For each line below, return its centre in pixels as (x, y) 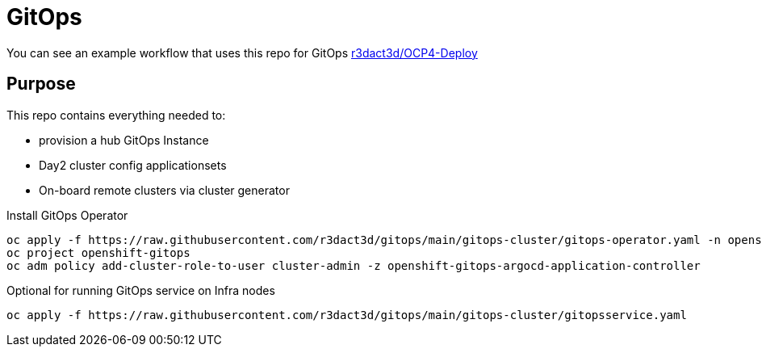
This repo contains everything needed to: (116, 115)
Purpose (41, 84)
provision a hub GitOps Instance (124, 140)
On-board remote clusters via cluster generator (164, 190)
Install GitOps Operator (67, 215)
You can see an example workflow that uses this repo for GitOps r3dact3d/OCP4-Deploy (242, 53)
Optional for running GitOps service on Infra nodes (141, 290)
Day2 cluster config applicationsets (133, 165)
